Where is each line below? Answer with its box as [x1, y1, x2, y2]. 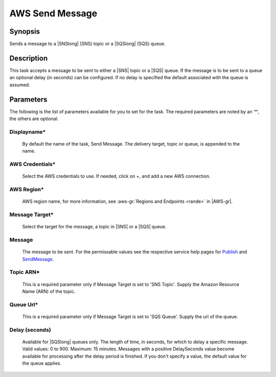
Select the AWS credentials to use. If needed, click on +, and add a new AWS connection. [22, 173, 211, 179]
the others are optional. [9, 115, 59, 122]
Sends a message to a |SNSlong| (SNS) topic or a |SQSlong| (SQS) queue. [9, 41, 166, 47]
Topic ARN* [9, 269, 40, 276]
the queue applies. [22, 360, 61, 366]
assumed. [9, 82, 30, 88]
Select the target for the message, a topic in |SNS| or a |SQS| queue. [22, 224, 167, 230]
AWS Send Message [9, 8, 98, 19]
